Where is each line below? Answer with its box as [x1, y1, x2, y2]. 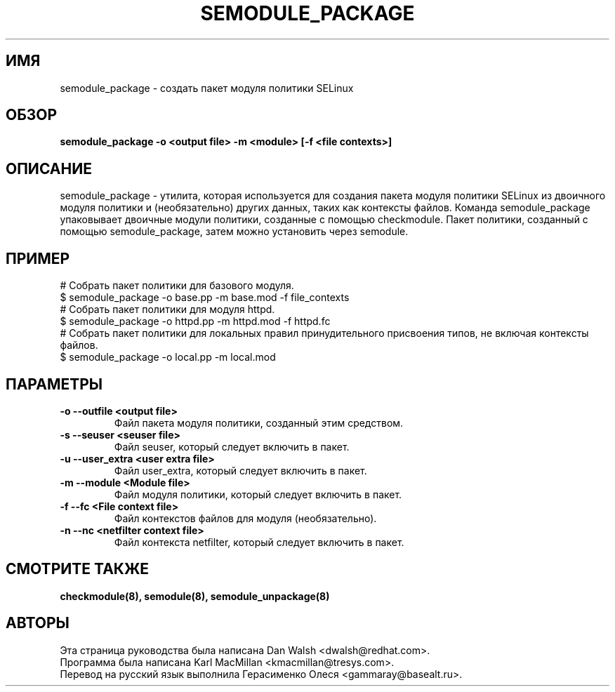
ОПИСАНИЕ [6, 159, 92, 178]
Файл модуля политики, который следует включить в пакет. [114, 488, 402, 500]
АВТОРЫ [6, 614, 70, 632]
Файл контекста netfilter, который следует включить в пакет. [114, 535, 404, 548]
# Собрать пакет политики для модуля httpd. [60, 303, 275, 316]
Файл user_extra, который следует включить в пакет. [114, 464, 367, 477]
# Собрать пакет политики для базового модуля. [60, 279, 294, 292]
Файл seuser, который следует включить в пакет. [114, 440, 350, 453]
